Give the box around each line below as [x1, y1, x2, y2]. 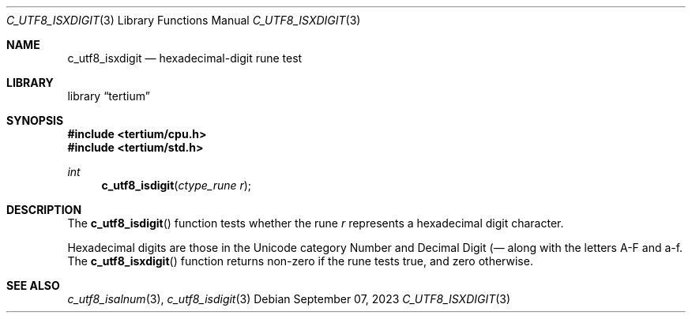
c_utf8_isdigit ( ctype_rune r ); [101, 178, 252, 192]
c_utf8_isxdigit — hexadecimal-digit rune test [67, 51, 303, 65]
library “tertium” [67, 89, 150, 103]
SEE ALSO [6, 279, 60, 292]
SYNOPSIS [6, 114, 64, 127]
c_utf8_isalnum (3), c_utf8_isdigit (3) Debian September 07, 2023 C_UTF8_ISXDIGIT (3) [67, 292, 511, 306]
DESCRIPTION [6, 203, 82, 216]
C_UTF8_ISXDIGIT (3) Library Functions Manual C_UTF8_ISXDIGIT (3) [6, 13, 361, 27]
